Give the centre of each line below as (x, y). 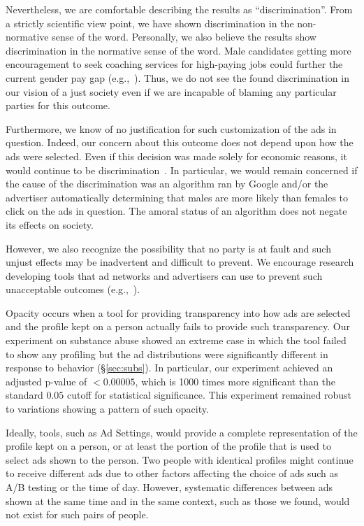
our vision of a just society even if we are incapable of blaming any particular (171, 91)
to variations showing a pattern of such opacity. (107, 409)
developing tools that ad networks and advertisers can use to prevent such (164, 275)
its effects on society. (50, 224)
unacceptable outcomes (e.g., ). (73, 289)
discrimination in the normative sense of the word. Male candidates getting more (179, 50)
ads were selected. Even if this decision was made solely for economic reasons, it (176, 156)
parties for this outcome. (58, 105)
